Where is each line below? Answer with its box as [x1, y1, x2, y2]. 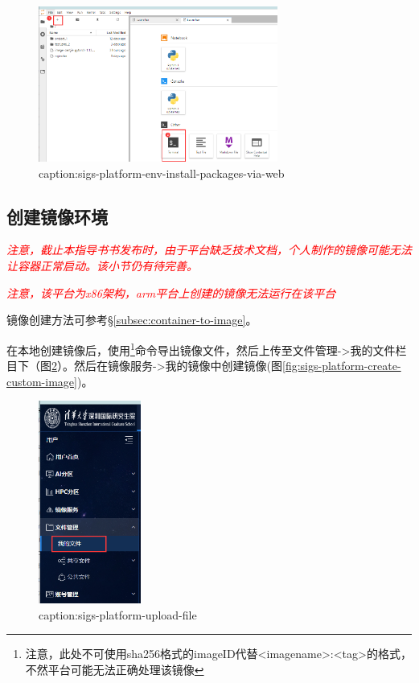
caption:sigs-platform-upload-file [39, 606, 197, 623]
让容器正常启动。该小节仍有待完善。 [6, 257, 198, 274]
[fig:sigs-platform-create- [282, 357, 401, 374]
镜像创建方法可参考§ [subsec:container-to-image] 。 [6, 311, 257, 328]
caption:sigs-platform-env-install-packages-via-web [39, 164, 285, 181]
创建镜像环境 [6, 204, 108, 228]
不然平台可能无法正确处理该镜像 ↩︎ [25, 660, 204, 677]
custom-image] [6, 372, 77, 389]
